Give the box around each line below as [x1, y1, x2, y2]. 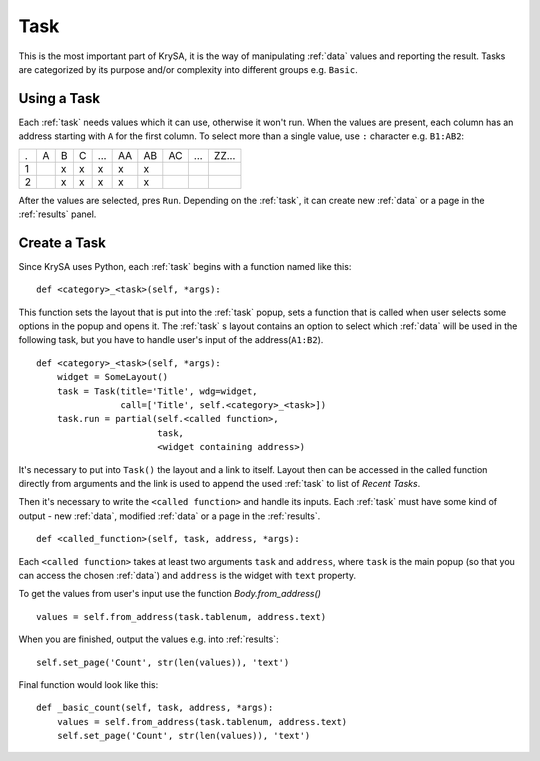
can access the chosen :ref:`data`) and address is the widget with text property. [18, 569, 357, 581]
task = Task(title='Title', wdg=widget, [56, 385, 259, 397]
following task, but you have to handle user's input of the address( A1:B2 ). [18, 334, 324, 346]
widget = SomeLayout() [56, 371, 169, 383]
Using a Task [18, 90, 100, 107]
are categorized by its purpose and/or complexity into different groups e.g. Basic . [18, 63, 359, 75]
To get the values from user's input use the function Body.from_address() [18, 588, 322, 600]
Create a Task [18, 234, 107, 251]
